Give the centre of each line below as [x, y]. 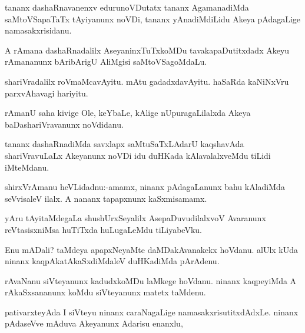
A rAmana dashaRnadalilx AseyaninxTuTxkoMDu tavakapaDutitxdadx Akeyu [147, 50]
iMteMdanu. [27, 167]
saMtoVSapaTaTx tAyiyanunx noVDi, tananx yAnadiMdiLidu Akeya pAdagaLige [153, 19]
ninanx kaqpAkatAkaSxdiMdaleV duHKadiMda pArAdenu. [112, 261]
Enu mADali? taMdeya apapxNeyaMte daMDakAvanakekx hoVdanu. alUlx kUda [152, 249]
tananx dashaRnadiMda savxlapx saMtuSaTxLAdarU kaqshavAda [125, 144]
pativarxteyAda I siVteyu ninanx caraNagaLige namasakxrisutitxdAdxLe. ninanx [152, 312]
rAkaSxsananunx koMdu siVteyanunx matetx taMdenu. [105, 292]
